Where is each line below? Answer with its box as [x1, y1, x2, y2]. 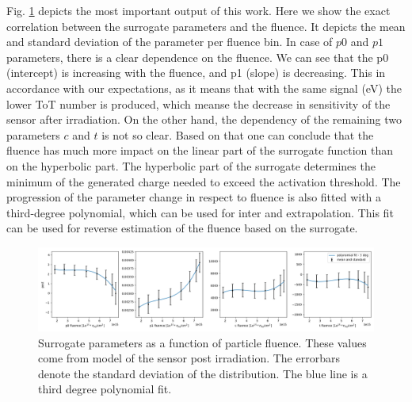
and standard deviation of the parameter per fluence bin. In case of [6, 33, 333, 50]
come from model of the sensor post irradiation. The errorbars [38, 350, 340, 366]
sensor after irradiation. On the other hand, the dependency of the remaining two [6, 111, 402, 128]
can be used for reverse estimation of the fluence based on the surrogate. [6, 220, 358, 236]
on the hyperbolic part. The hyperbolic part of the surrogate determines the [6, 157, 376, 174]
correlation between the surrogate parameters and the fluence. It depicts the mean [6, 17, 406, 34]
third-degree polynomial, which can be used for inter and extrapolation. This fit [6, 204, 394, 220]
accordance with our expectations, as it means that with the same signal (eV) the [6, 79, 402, 96]
